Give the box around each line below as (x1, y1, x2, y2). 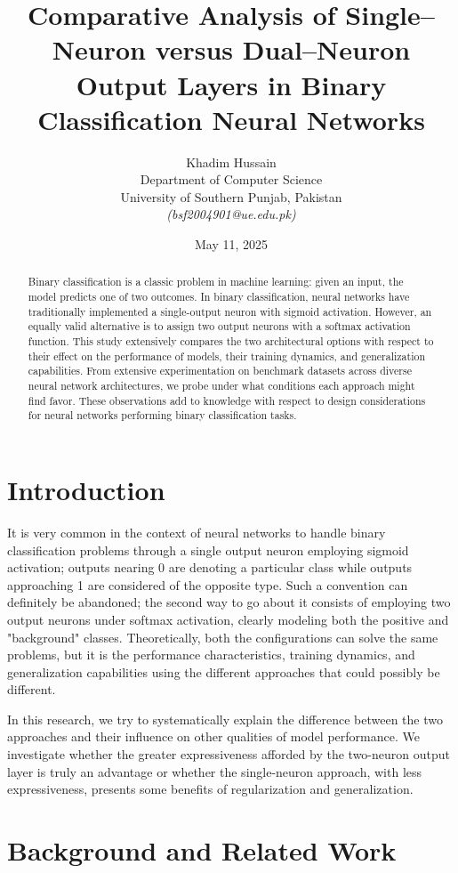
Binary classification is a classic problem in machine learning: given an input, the (28, 274, 404, 289)
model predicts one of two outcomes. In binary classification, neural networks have (28, 289, 410, 304)
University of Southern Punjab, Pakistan (120, 187, 342, 206)
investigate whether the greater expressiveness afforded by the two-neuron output (7, 745, 450, 764)
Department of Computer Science (140, 170, 323, 189)
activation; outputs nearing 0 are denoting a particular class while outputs (7, 558, 413, 577)
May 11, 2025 (194, 235, 269, 254)
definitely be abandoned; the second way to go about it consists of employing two (7, 593, 451, 611)
